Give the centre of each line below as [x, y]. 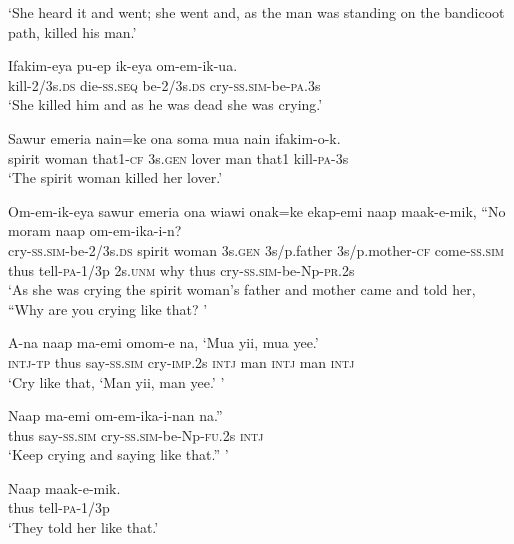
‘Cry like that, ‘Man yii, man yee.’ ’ [116, 381]
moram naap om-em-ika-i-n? [95, 230]
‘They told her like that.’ [83, 527]
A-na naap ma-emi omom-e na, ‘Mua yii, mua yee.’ [163, 342]
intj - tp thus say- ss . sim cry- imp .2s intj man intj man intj [181, 361]
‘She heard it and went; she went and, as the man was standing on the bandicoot [256, 12]
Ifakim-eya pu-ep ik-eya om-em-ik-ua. [123, 65]
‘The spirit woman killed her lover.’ [115, 177]
